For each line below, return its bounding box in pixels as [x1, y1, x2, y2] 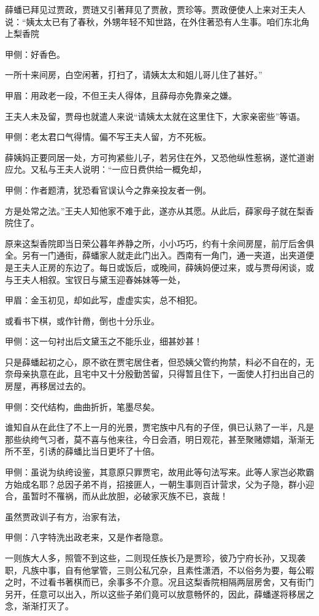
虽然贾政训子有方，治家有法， [5, 510, 125, 523]
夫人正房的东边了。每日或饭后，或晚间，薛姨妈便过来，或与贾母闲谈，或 [21, 260, 314, 273]
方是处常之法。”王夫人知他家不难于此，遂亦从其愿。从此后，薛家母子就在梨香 [5, 204, 314, 217]
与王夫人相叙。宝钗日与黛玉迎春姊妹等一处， [5, 273, 185, 286]
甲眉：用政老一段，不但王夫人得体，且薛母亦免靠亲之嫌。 [5, 88, 237, 101]
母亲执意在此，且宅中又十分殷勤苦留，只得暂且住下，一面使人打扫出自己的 [13, 367, 314, 380]
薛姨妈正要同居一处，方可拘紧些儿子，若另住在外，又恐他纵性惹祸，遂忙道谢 [5, 150, 314, 163]
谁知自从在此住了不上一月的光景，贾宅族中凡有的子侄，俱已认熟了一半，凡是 [5, 421, 314, 434]
